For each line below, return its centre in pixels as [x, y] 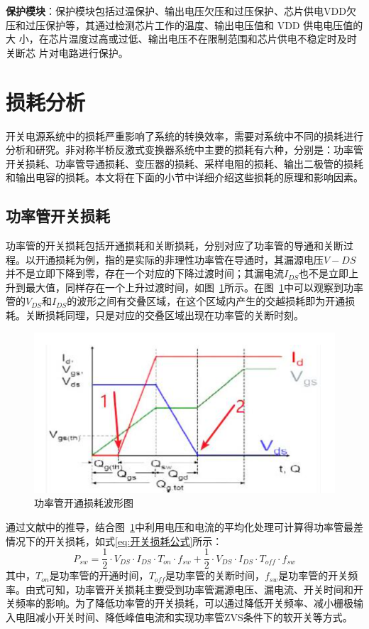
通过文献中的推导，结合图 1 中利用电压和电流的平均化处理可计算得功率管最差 [184, 527]
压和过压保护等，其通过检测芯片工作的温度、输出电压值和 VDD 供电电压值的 [184, 25]
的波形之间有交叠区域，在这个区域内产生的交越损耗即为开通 [206, 301]
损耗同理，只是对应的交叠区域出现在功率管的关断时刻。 [174, 315]
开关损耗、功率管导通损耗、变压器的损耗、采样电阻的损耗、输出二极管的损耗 [184, 163]
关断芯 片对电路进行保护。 [67, 52]
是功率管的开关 [313, 575]
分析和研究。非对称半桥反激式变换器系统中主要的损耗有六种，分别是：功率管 [184, 150]
